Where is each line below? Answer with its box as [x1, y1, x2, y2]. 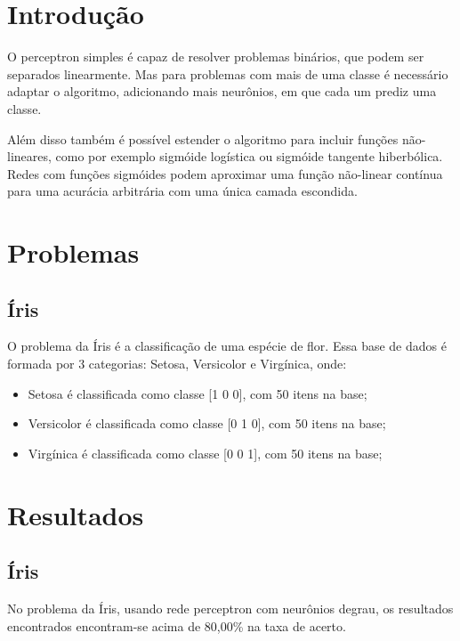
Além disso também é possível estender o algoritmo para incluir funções [7, 129, 399, 148]
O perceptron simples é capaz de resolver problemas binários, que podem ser [7, 47, 424, 66]
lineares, [7, 147, 52, 166]
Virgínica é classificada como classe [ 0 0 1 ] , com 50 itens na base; [28, 443, 383, 462]
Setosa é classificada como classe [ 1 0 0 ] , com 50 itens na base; [28, 384, 367, 402]
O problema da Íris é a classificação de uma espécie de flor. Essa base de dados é [7, 337, 447, 355]
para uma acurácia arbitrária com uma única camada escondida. [7, 182, 358, 200]
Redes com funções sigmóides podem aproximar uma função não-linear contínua [7, 164, 443, 183]
